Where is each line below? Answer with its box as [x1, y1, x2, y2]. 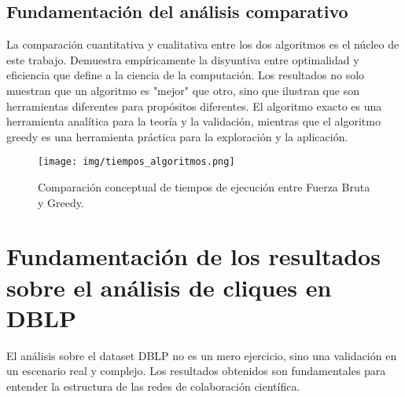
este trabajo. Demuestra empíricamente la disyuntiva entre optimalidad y [6, 51, 359, 67]
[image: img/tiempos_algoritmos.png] [38, 156, 235, 168]
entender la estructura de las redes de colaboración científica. [6, 377, 300, 394]
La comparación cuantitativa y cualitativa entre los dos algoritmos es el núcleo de [6, 36, 399, 53]
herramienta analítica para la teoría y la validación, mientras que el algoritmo [6, 113, 381, 129]
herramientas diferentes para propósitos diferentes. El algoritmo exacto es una [6, 97, 382, 114]
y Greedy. [38, 194, 84, 210]
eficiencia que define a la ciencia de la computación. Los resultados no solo [6, 67, 365, 83]
